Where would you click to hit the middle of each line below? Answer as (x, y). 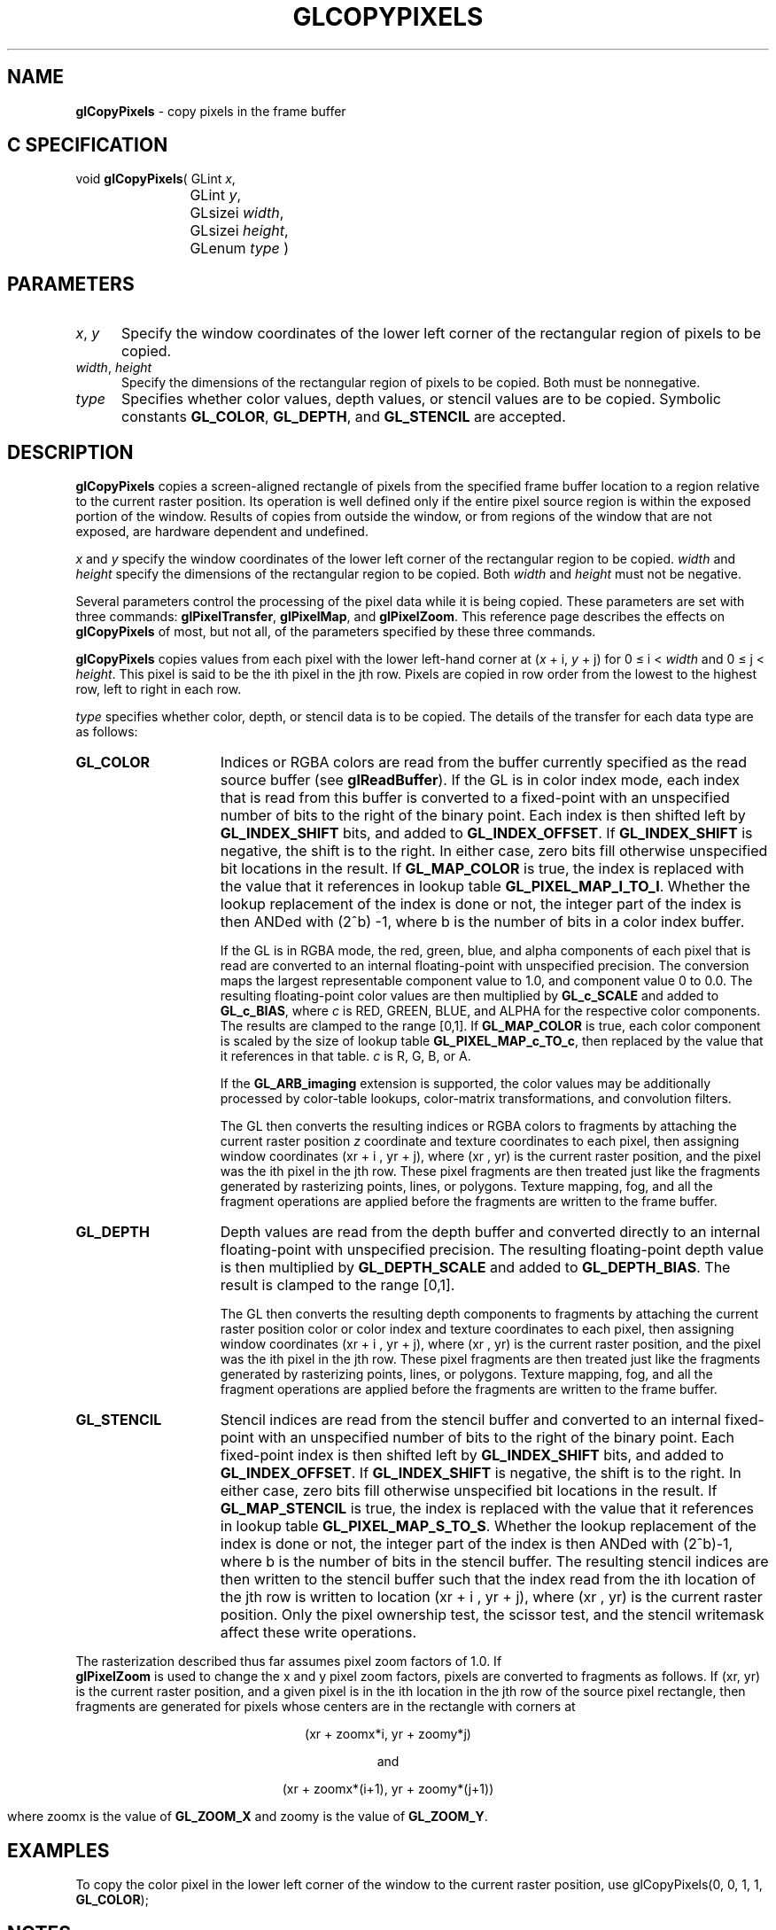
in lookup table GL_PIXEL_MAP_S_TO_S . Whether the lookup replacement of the (488, 1526)
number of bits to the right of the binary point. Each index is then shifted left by (483, 816)
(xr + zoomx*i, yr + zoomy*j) (388, 1734)
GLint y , (216, 195)
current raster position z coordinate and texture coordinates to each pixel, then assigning (480, 1141)
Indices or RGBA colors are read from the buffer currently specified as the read (483, 763)
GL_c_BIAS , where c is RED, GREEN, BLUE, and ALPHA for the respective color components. (490, 1011)
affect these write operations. (318, 1633)
